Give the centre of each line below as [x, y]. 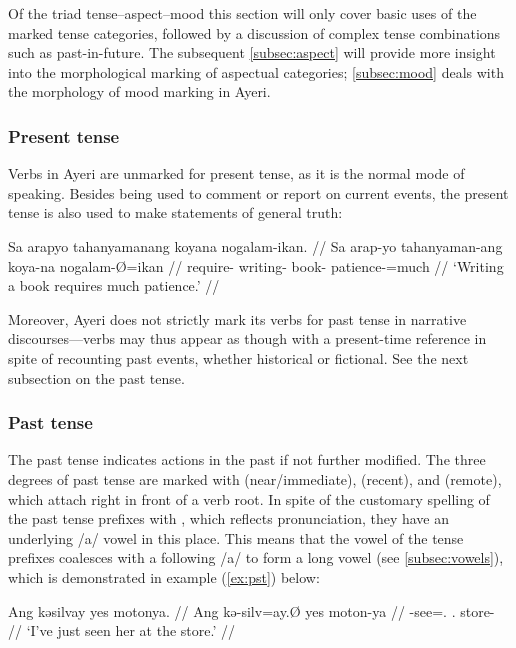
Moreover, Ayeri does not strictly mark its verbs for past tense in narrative [237, 318]
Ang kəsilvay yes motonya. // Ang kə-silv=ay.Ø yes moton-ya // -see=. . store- [251, 610]
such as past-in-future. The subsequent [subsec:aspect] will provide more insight [252, 52]
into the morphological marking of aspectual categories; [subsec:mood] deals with [256, 71]
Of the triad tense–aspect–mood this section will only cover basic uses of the [242, 13]
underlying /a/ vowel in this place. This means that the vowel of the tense [236, 537]
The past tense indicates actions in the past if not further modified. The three [247, 459]
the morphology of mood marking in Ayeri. [139, 91]
